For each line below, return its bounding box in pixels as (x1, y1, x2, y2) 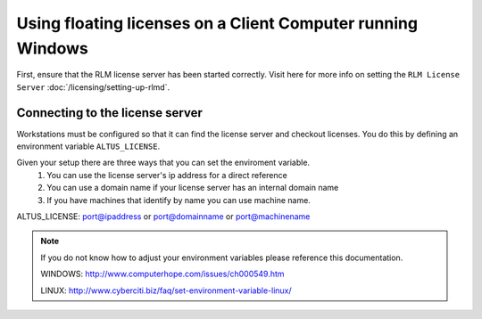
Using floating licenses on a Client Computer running (16, 13, 419, 33)
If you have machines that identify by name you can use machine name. (46, 194, 312, 205)
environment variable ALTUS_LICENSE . (16, 141, 161, 151)
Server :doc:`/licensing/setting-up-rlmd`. (16, 81, 170, 93)
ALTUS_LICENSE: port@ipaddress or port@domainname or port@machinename (16, 210, 311, 222)
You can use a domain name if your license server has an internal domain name (46, 183, 339, 193)
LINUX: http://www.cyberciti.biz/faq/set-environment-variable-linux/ (40, 285, 292, 296)
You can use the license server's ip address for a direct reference (46, 169, 287, 180)
